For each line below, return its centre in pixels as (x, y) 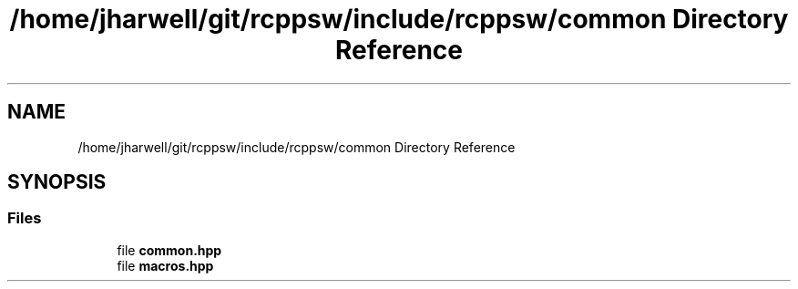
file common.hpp (169, 250)
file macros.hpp (165, 265)
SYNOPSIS (57, 182)
